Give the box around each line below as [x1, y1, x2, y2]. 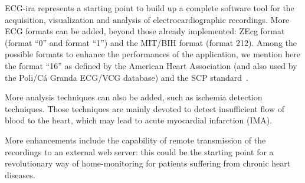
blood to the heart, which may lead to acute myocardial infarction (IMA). [5, 114, 273, 126]
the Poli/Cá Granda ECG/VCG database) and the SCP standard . [5, 71, 248, 83]
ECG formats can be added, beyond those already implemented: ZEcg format [5, 25, 285, 37]
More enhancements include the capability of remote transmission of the [5, 133, 266, 146]
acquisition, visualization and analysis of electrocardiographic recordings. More [5, 13, 290, 25]
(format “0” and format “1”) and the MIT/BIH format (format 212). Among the [5, 36, 297, 48]
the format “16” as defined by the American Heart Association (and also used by [5, 59, 297, 71]
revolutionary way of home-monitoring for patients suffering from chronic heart [5, 157, 291, 169]
